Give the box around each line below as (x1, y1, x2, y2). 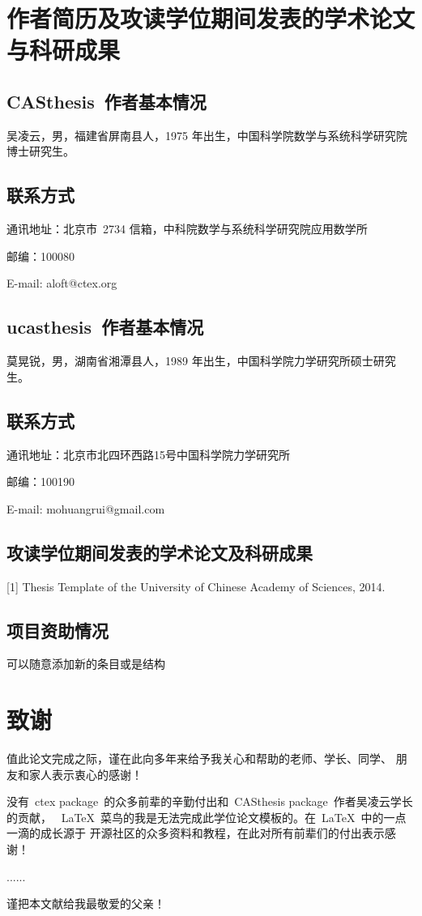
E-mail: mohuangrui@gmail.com (6, 500, 165, 517)
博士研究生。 (6, 143, 75, 160)
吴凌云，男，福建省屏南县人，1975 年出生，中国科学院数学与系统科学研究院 (6, 126, 407, 143)
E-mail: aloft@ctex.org (6, 275, 117, 292)
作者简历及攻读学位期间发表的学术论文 (6, 2, 416, 35)
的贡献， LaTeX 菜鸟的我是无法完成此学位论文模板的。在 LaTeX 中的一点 (6, 808, 407, 825)
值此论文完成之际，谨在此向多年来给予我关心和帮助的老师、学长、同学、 (6, 750, 392, 767)
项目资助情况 (6, 617, 109, 642)
